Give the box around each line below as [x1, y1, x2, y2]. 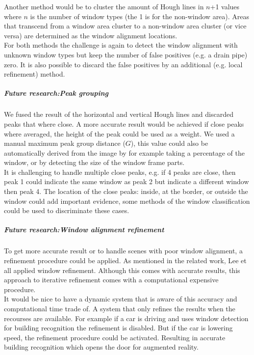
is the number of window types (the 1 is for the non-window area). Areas [30, 11, 250, 21]
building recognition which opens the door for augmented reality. [4, 342, 199, 352]
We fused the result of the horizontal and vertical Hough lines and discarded [4, 109, 233, 119]
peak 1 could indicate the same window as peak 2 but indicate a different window [4, 176, 249, 187]
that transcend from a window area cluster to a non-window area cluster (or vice [4, 21, 247, 31]
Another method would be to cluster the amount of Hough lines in [4, 1, 204, 11]
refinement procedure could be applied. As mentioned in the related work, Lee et [4, 255, 247, 265]
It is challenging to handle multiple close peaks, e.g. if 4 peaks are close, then [4, 166, 236, 177]
